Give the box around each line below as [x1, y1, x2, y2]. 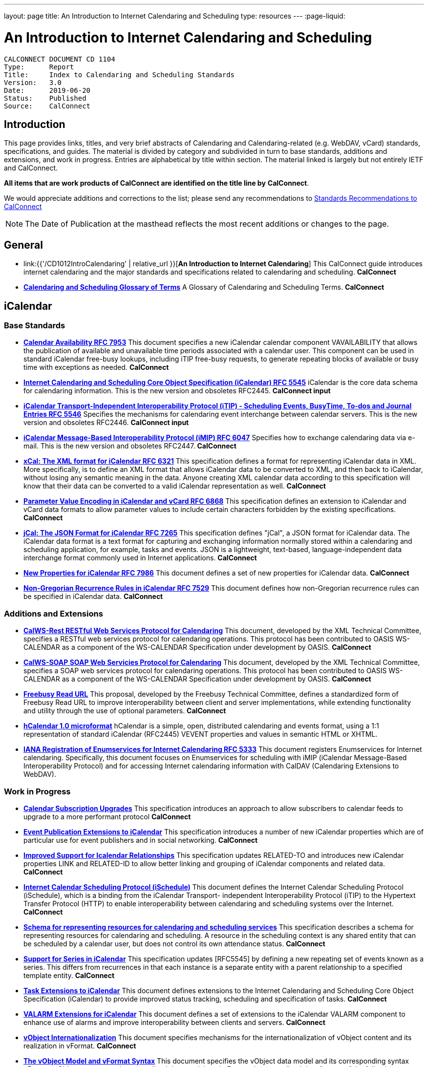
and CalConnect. [4, 164, 58, 172]
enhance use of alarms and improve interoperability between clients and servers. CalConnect [23, 1018, 325, 1026]
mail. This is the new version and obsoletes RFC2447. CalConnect [23, 442, 236, 450]
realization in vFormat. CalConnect [23, 1041, 136, 1050]
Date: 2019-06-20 [4, 86, 91, 94]
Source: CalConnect [4, 102, 91, 110]
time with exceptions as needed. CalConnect [23, 363, 169, 372]
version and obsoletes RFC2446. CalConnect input [23, 418, 189, 427]
